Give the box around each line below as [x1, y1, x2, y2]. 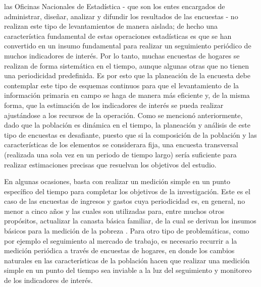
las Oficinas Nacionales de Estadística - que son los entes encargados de [4, 1, 225, 11]
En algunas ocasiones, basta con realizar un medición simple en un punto [4, 176, 230, 187]
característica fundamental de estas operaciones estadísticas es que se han [4, 30, 232, 41]
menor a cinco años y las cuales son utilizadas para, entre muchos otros [4, 205, 225, 216]
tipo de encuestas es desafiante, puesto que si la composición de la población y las [4, 129, 257, 140]
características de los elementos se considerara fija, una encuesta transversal [4, 139, 238, 150]
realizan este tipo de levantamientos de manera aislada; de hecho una [4, 21, 218, 31]
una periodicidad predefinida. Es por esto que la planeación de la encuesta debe [4, 70, 250, 81]
